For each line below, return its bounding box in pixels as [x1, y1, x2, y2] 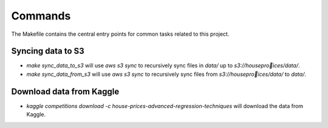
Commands [11, 9, 71, 22]
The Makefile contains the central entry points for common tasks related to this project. [11, 30, 230, 38]
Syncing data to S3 [11, 46, 84, 56]
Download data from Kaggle [11, 86, 120, 96]
